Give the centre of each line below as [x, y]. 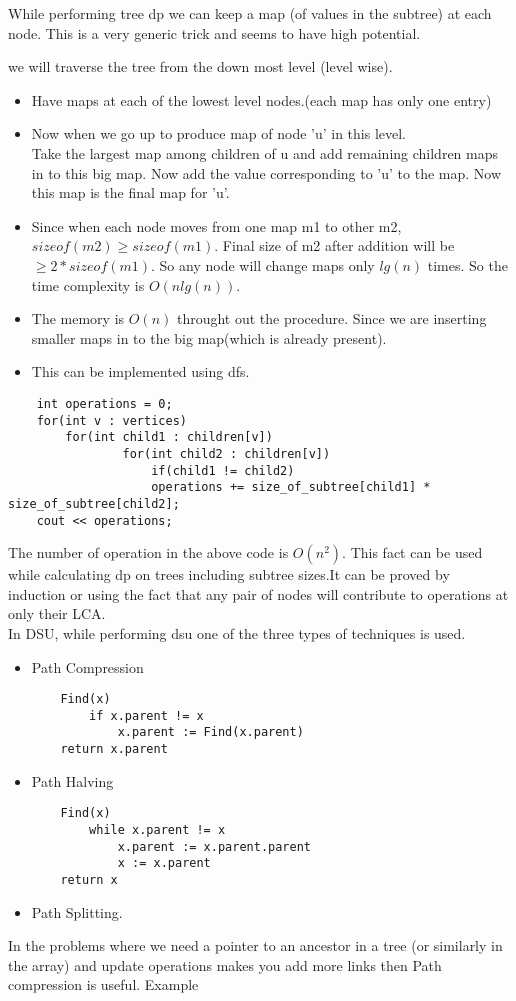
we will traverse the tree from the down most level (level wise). [200, 66]
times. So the [467, 264]
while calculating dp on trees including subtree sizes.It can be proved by [229, 574]
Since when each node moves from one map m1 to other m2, [216, 225]
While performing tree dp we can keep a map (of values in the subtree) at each [250, 13]
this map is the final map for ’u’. [130, 192]
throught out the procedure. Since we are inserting [331, 318]
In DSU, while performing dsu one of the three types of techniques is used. [237, 632]
